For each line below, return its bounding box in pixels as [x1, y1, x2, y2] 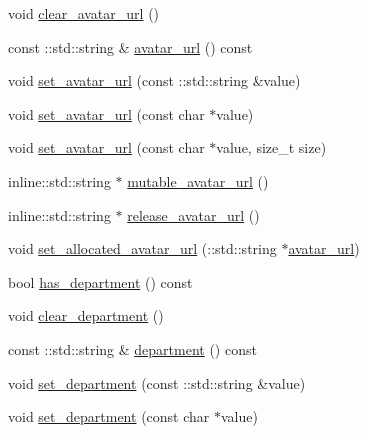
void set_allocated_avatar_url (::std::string [8, 238, 277, 259]
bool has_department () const [8, 271, 193, 292]
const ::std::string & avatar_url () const [8, 36, 253, 57]
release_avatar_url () [127, 204, 260, 225]
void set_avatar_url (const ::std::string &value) [8, 70, 301, 91]
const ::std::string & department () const [8, 338, 257, 359]
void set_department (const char [8, 406, 210, 427]
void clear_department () [8, 305, 164, 326]
